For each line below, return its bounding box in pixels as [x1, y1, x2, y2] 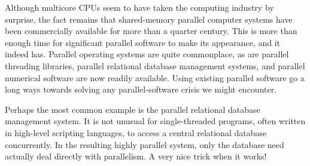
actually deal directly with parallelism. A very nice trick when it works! [5, 150, 267, 162]
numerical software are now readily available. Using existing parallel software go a [5, 71, 305, 84]
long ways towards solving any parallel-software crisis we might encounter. [5, 83, 277, 96]
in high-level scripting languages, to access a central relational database [5, 126, 267, 139]
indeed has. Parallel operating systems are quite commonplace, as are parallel [5, 48, 289, 60]
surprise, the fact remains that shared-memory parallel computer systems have [5, 13, 293, 25]
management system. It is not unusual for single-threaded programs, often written [5, 115, 306, 127]
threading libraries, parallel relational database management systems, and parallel [5, 59, 305, 72]
